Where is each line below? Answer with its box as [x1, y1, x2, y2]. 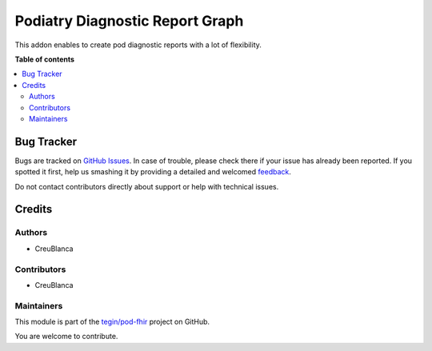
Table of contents [14, 54, 75, 64]
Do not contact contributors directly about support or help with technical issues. [14, 181, 279, 191]
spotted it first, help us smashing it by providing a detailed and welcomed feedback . [14, 167, 292, 177]
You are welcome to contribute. [14, 332, 118, 341]
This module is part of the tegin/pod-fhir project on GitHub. [14, 317, 210, 327]
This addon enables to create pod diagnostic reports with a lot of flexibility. [14, 40, 262, 50]
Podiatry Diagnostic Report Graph [14, 12, 244, 30]
